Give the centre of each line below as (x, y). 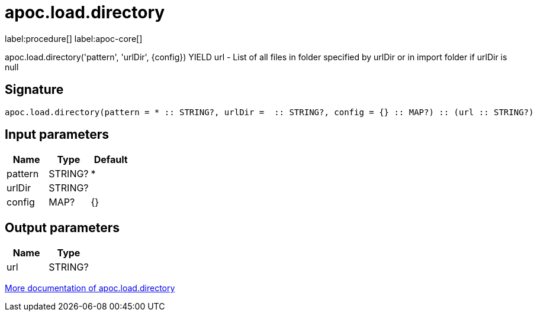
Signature (34, 90)
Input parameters (57, 135)
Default (111, 160)
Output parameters (62, 227)
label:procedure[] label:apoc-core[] (74, 38)
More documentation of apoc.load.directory (90, 288)
